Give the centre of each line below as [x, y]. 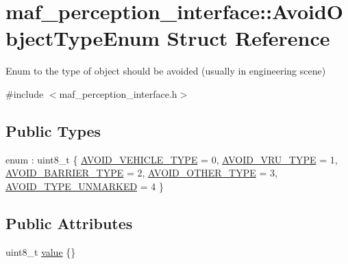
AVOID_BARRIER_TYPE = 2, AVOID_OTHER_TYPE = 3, [141, 173]
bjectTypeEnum [83, 38]
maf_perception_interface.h [118, 93]
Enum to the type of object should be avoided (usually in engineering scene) [166, 71]
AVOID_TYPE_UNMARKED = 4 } [85, 186]
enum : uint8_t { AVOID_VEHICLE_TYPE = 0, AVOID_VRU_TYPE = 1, [172, 159]
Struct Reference [248, 38]
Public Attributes [69, 223]
